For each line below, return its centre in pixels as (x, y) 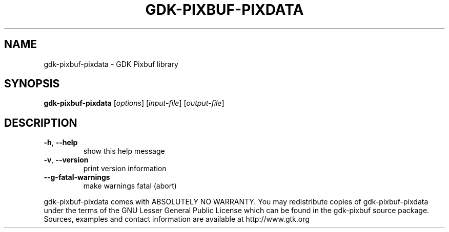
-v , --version (66, 160)
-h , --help (61, 143)
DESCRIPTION (41, 123)
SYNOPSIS (32, 84)
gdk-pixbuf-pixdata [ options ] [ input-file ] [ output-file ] (134, 103)
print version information (125, 169)
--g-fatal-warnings (77, 177)
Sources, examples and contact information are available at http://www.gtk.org (177, 219)
